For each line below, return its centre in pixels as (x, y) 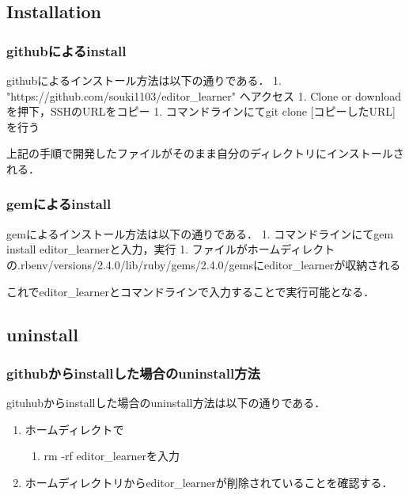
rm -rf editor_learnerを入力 (112, 456)
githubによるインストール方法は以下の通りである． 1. (144, 80)
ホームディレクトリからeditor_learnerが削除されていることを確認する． (209, 482)
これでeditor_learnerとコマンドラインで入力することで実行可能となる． (191, 291)
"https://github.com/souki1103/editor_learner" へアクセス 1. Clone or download (204, 95)
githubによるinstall (66, 50)
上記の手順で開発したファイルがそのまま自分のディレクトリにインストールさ (205, 153)
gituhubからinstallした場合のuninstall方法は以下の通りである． (166, 403)
